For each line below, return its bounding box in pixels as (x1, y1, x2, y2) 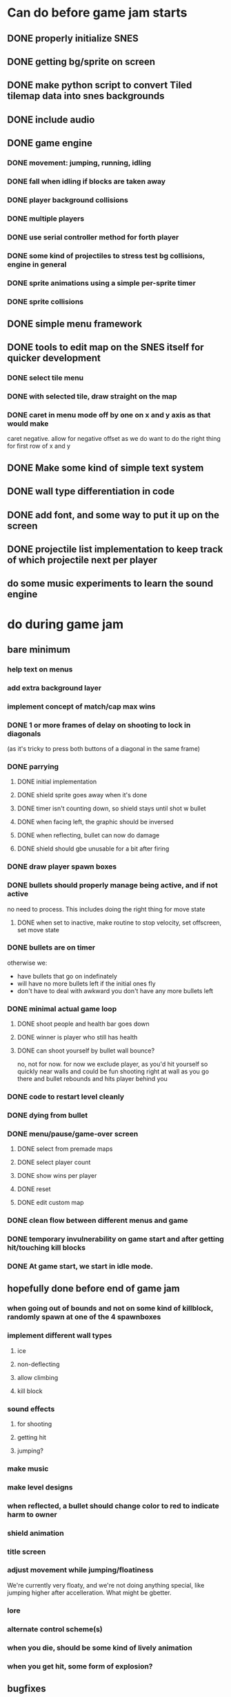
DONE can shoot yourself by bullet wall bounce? (17, 1046, 155, 1055)
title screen (7, 1547, 46, 1557)
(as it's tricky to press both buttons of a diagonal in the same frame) (7, 745, 200, 753)
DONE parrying (7, 761, 59, 771)
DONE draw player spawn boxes (7, 862, 117, 871)
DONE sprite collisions (7, 296, 84, 306)
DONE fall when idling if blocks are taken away (7, 176, 166, 186)
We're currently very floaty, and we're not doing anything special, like (7, 1581, 205, 1589)
